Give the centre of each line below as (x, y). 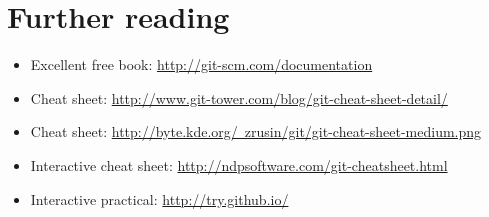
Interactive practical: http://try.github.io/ (159, 198)
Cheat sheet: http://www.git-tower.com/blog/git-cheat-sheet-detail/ (239, 97)
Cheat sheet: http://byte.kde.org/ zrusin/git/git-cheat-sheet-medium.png (256, 131)
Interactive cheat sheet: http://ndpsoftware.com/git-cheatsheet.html (239, 164)
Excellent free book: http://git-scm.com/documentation (201, 64)
